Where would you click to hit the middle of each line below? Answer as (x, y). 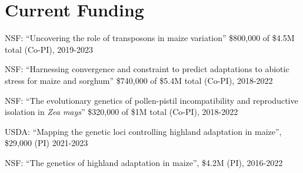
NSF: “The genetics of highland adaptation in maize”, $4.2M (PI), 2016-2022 (144, 162)
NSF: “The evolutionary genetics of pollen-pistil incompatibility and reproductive (151, 100)
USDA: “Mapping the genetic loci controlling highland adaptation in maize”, (143, 131)
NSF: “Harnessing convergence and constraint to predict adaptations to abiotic (147, 69)
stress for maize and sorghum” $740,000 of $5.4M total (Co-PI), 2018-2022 (139, 80)
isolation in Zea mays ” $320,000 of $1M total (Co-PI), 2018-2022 (121, 112)
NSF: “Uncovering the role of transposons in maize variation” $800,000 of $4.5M (150, 38)
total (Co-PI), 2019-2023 (49, 49)
